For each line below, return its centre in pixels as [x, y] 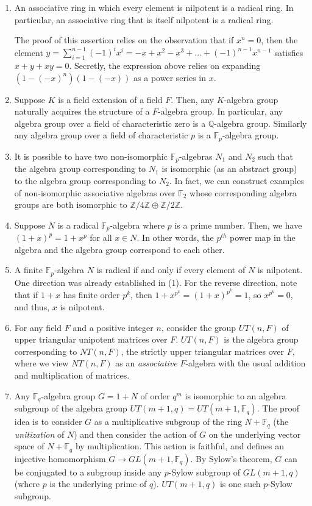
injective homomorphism [60, 458]
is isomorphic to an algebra [236, 395]
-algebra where [137, 225]
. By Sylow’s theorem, [231, 458]
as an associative [146, 363]
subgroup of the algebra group [71, 408]
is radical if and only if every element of [171, 270]
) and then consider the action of [135, 434]
